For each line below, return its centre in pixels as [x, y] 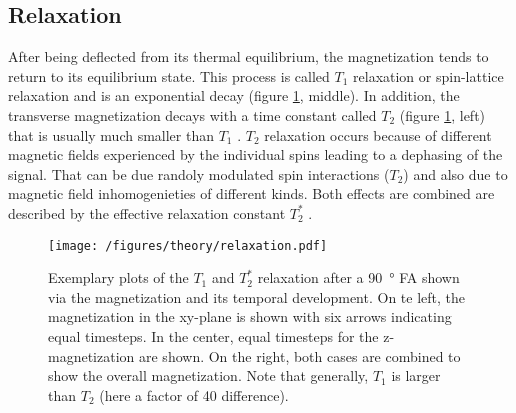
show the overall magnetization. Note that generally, [208, 375]
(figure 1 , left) [442, 114]
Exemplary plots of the [118, 277]
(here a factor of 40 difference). [194, 394]
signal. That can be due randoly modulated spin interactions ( [199, 173]
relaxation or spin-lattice [428, 75]
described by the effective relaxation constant [147, 212]
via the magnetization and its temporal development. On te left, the [257, 296]
